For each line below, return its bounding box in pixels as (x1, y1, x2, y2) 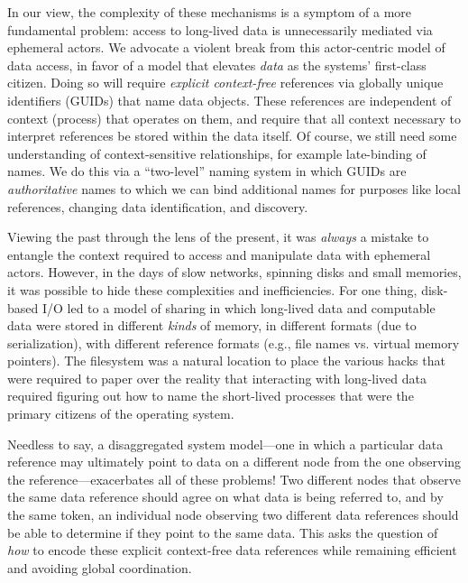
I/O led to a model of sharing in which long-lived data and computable (41, 298, 436, 317)
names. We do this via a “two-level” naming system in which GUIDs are (7, 162, 407, 180)
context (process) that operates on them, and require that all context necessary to (7, 108, 461, 127)
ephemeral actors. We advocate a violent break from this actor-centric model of (7, 38, 445, 57)
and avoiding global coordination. (7, 558, 192, 577)
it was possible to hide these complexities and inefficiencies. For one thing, (7, 280, 418, 299)
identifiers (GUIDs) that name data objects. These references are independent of (7, 90, 452, 109)
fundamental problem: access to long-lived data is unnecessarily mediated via (7, 20, 433, 39)
